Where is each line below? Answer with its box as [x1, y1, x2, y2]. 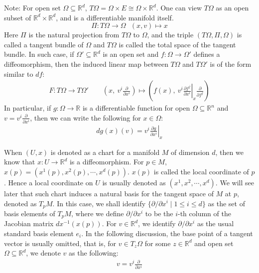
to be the [145, 208, 173, 218]
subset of [4, 12, 31, 22]
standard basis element [4, 228, 74, 239]
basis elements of [4, 208, 55, 218]
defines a [193, 49, 220, 59]
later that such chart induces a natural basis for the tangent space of [4, 188, 214, 198]
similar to [4, 68, 33, 79]
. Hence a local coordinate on [4, 177, 93, 187]
